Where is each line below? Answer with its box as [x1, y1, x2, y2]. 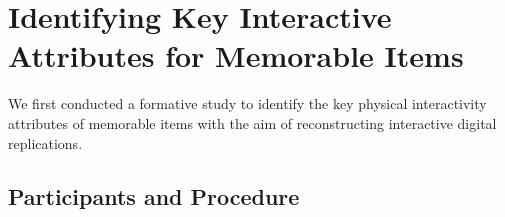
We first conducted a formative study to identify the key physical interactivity [8, 93, 487, 114]
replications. [8, 132, 83, 153]
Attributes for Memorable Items [8, 35, 464, 76]
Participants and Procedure [8, 181, 300, 212]
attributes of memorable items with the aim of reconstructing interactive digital [8, 112, 497, 133]
